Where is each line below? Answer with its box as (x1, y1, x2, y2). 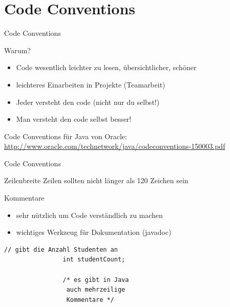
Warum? (4, 45, 31, 55)
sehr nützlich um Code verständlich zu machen (16, 209, 163, 220)
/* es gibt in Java (62, 276, 129, 283)
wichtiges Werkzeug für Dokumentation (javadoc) (16, 227, 172, 237)
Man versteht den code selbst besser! (16, 114, 132, 124)
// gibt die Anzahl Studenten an (4, 246, 118, 253)
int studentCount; (62, 256, 126, 264)
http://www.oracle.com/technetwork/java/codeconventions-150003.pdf (4, 141, 225, 151)
